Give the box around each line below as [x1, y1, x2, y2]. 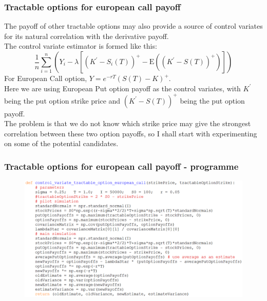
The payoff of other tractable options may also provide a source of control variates [4, 21, 263, 31]
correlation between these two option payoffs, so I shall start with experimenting [4, 128, 257, 138]
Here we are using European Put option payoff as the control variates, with [4, 83, 241, 93]
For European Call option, [4, 73, 87, 83]
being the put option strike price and [4, 95, 121, 106]
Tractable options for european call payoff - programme [4, 159, 239, 172]
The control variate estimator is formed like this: [4, 41, 157, 51]
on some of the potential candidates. [4, 138, 119, 149]
